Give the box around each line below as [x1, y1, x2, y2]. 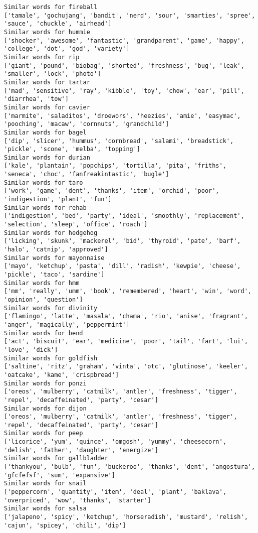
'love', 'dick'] [4, 346, 58, 353]
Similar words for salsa [4, 505, 87, 512]
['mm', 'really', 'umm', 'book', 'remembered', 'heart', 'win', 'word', [4, 288, 251, 295]
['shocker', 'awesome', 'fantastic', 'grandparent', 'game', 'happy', [4, 37, 244, 44]
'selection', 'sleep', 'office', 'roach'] [4, 221, 148, 228]
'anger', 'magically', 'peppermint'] [4, 321, 130, 328]
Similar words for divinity [4, 304, 98, 312]
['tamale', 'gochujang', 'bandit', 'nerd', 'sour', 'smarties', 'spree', [4, 12, 255, 19]
